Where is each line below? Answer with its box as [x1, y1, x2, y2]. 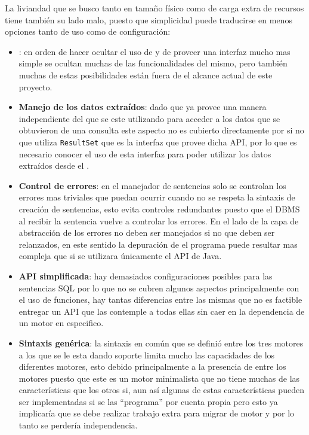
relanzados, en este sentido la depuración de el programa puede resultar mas [18, 238, 298, 250]
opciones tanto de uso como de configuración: [5, 25, 171, 38]
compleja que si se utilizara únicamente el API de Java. [18, 250, 222, 262]
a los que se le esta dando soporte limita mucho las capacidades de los [18, 348, 275, 361]
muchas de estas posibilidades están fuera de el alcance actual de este [18, 68, 273, 81]
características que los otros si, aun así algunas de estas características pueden [18, 384, 304, 396]
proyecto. [18, 80, 52, 93]
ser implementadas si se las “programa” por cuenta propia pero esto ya [18, 395, 278, 407]
